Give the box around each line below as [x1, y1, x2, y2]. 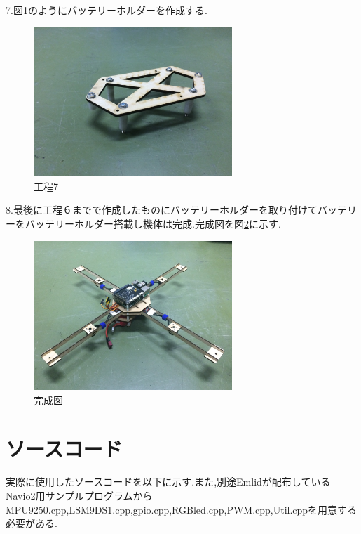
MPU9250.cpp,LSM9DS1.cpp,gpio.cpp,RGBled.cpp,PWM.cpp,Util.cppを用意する [6, 502, 357, 516]
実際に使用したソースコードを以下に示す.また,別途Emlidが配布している [6, 474, 331, 489]
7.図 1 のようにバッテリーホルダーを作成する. [6, 3, 207, 17]
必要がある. [6, 516, 57, 530]
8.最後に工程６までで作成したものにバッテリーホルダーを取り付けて [6, 202, 318, 217]
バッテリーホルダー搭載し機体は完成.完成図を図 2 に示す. [25, 216, 281, 230]
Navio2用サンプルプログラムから [6, 488, 153, 503]
